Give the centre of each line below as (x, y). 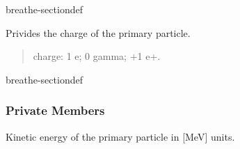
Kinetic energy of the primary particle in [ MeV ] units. (120, 136)
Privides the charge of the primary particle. (98, 32)
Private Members (55, 110)
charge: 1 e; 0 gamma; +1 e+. (97, 56)
